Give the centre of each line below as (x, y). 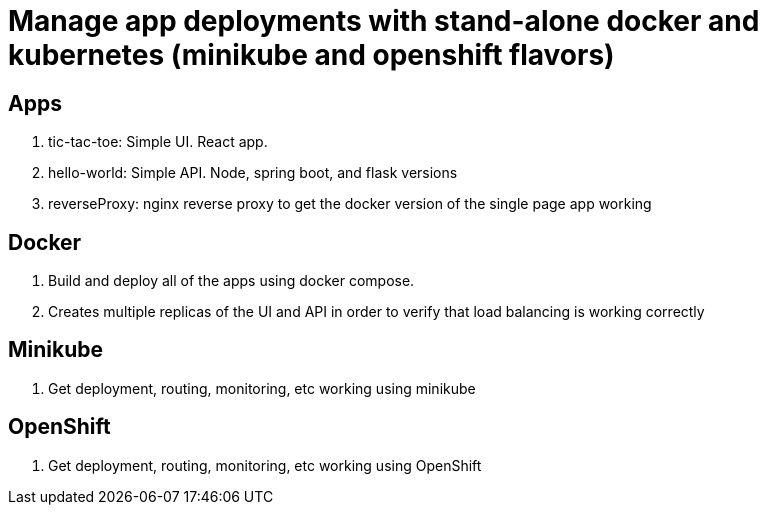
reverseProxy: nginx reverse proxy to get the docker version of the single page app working (350, 204)
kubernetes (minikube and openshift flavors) (311, 55)
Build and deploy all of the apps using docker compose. (231, 281)
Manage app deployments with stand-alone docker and (384, 21)
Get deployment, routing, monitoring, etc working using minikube (262, 388)
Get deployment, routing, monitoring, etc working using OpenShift (265, 465)
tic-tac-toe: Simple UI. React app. (158, 142)
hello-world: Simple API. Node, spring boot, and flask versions (253, 173)
